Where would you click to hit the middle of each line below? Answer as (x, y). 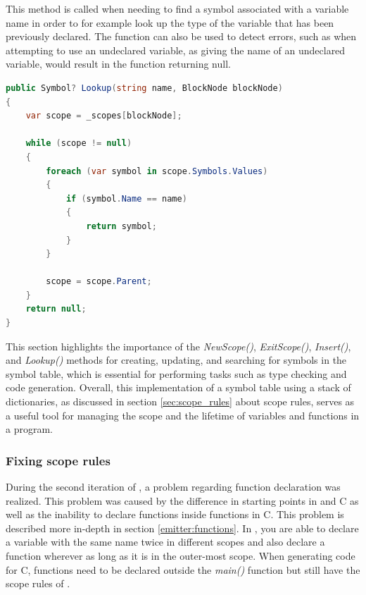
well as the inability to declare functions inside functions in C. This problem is (175, 514)
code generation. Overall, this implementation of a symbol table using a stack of (178, 387)
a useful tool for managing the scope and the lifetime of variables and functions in (183, 415)
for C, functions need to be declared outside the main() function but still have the (183, 569)
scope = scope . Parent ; (99, 282)
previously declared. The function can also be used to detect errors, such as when (181, 36)
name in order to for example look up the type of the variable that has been (170, 22)
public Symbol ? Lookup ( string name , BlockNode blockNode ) (144, 88)
